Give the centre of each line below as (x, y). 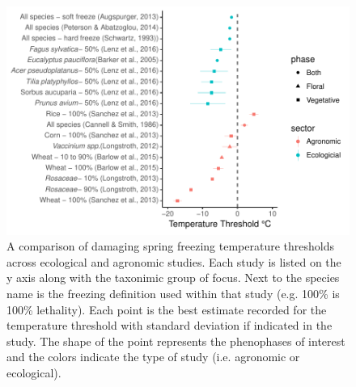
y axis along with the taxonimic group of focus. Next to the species (173, 278)
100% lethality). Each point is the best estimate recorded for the (167, 309)
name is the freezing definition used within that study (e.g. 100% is (173, 294)
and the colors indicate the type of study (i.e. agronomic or (153, 357)
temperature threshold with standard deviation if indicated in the (170, 325)
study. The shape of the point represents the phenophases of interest (176, 341)
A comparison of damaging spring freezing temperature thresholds (171, 246)
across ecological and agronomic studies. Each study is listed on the (174, 261)
